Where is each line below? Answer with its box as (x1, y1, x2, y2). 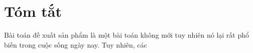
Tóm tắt (4, 1, 62, 21)
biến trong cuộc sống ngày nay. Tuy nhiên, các (4, 39, 147, 50)
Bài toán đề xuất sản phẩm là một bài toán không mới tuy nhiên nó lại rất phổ (4, 30, 249, 40)
